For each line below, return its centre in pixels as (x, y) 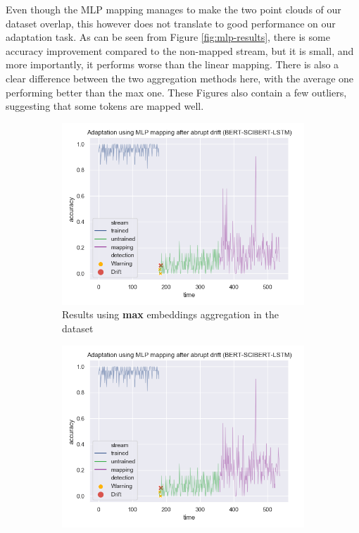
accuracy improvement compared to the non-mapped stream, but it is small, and (180, 50)
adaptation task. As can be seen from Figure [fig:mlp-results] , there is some (168, 37)
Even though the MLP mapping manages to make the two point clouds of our (174, 9)
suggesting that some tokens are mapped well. (105, 106)
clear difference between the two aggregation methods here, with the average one (180, 78)
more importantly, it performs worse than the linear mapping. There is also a (172, 64)
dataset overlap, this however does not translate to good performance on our (171, 23)
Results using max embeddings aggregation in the (170, 314)
